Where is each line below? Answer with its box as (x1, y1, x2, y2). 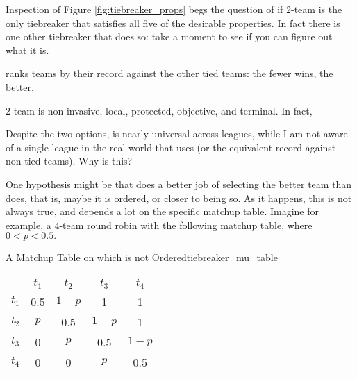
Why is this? (78, 153, 133, 168)
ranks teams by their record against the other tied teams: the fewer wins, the (6, 66, 333, 81)
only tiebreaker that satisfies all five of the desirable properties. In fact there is (6, 15, 340, 30)
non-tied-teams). (6, 153, 76, 168)
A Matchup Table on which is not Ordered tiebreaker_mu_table (6, 250, 278, 264)
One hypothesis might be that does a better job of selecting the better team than (6, 176, 352, 191)
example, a (6, 217, 51, 232)
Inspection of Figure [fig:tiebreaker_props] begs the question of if (6, 2, 283, 16)
